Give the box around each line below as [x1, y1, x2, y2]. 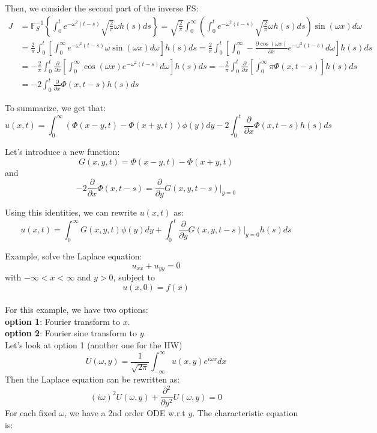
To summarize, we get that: [5, 101, 106, 114]
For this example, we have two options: [5, 303, 148, 316]
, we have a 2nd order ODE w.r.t [64, 407, 185, 419]
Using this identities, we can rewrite [5, 206, 137, 219]
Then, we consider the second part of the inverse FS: [5, 2, 199, 14]
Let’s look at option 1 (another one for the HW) [5, 339, 182, 351]
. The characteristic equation [192, 407, 298, 419]
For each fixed [5, 407, 56, 419]
